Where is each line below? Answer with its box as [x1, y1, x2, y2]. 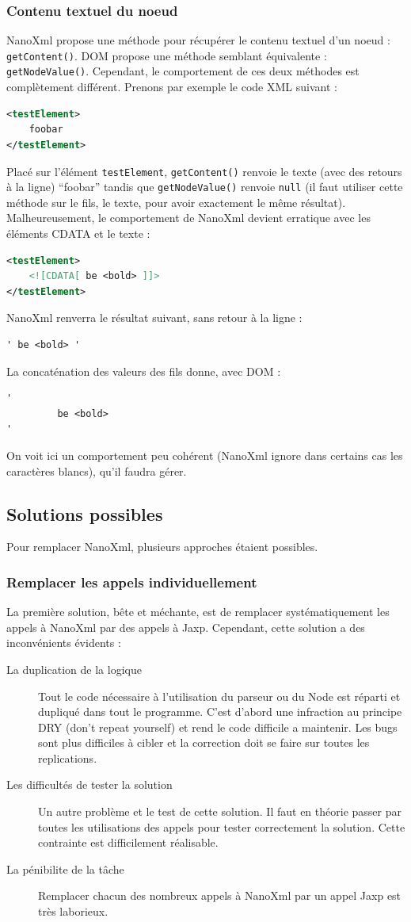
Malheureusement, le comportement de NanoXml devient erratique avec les [6, 209, 371, 226]
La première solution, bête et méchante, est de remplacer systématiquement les [6, 603, 390, 620]
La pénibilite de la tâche [6, 860, 124, 877]
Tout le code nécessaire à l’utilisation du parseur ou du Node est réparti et [38, 687, 401, 704]
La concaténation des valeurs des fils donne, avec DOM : [6, 362, 281, 379]
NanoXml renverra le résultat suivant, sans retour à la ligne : [6, 309, 303, 326]
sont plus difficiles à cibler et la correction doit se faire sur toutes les [38, 734, 370, 751]
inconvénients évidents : [6, 634, 121, 651]
